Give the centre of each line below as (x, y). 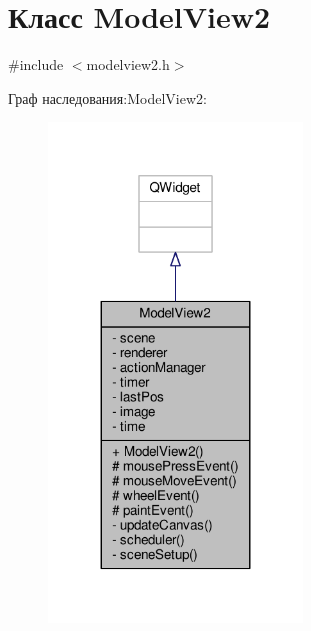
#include (36, 64)
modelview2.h (128, 64)
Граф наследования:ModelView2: (107, 97)
